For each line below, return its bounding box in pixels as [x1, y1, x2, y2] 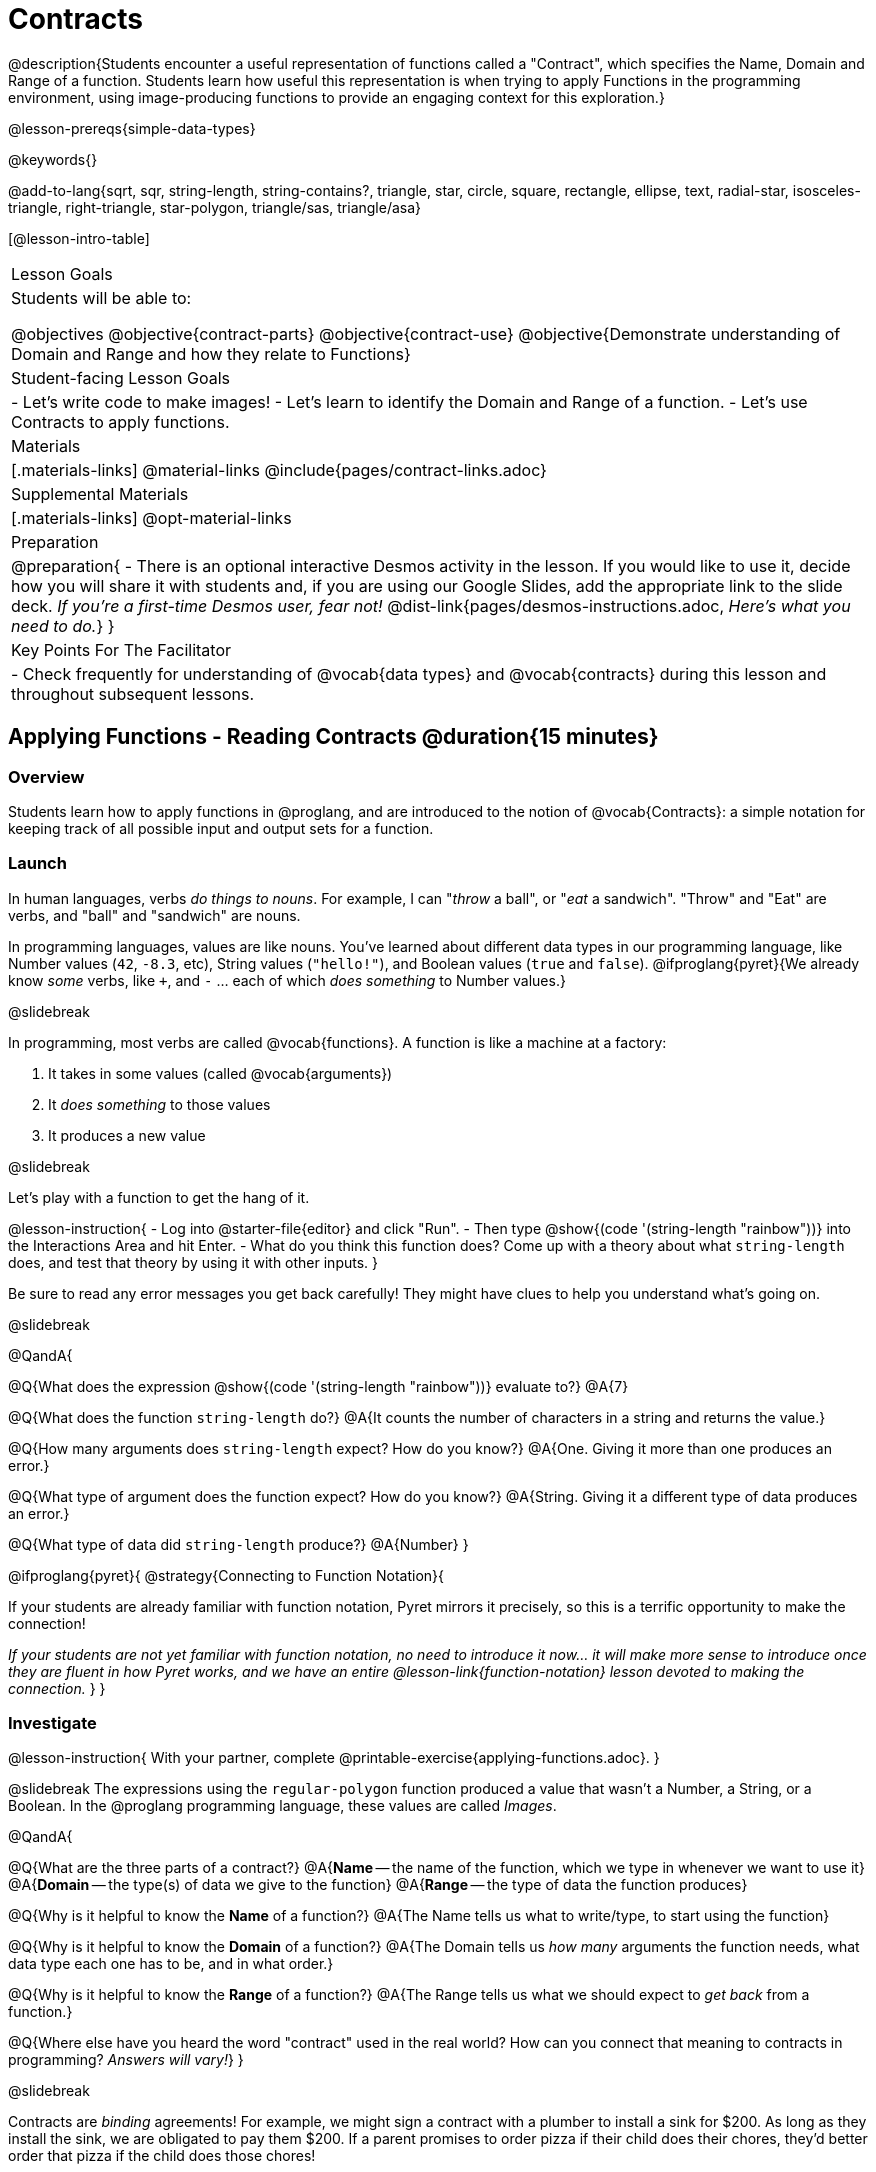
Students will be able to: [11, 287, 192, 308]
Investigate [8, 1713, 97, 1734]
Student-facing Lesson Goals [11, 367, 231, 388]
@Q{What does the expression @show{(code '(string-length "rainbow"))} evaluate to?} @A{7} [8, 1377, 629, 1395]
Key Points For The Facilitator [11, 639, 232, 660]
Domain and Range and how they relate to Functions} [11, 343, 411, 364]
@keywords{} [8, 150, 98, 168]
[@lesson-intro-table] [8, 229, 150, 247]
